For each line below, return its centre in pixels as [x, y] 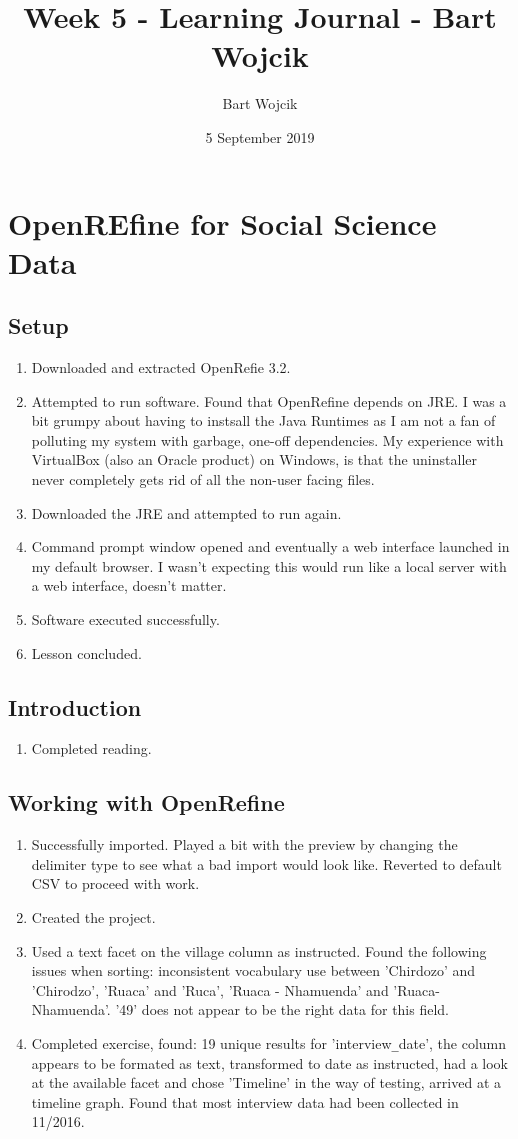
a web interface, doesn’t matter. [129, 585]
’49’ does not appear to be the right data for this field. [282, 1009]
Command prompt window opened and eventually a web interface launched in [270, 546]
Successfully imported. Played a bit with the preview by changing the [244, 844]
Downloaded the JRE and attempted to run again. [186, 512]
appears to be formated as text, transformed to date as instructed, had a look [269, 1062]
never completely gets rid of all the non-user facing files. [203, 479]
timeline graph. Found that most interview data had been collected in [245, 1101]
